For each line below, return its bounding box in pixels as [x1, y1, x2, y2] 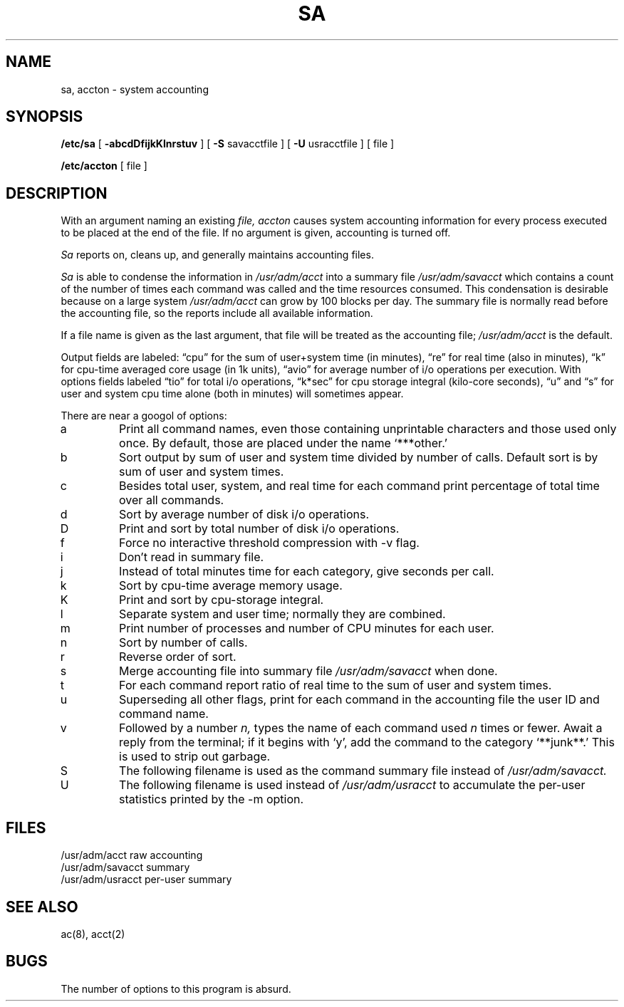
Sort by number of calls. [119, 635, 248, 650]
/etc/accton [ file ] [61, 160, 147, 172]
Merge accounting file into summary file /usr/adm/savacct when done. [119, 664, 498, 679]
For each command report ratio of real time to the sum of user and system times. [119, 678, 552, 693]
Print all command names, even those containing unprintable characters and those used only [119, 422, 617, 437]
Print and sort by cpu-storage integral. [119, 593, 324, 607]
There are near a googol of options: [61, 409, 227, 422]
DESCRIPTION [6, 184, 108, 202]
